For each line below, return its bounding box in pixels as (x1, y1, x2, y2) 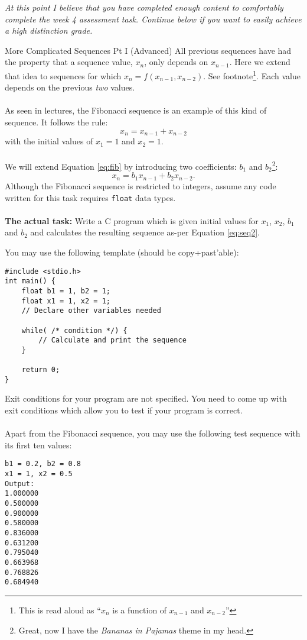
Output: (5, 479, 35, 488)
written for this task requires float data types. (5, 191, 176, 203)
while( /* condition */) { (21, 326, 128, 335)
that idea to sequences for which (5, 69, 122, 82)
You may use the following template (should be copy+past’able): (5, 245, 239, 258)
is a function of (112, 603, 167, 616)
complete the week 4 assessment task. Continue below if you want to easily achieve (5, 12, 302, 25)
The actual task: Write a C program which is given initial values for (5, 214, 259, 227)
